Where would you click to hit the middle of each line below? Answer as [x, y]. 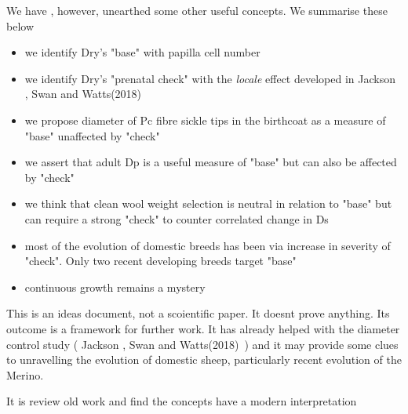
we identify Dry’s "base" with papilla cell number [142, 52]
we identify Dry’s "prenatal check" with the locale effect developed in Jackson [210, 78]
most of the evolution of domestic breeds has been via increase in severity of [208, 245]
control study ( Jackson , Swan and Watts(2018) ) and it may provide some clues [202, 344]
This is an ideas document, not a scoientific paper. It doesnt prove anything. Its [198, 313]
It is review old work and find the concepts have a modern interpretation [182, 401]
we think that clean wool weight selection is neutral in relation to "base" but [208, 203]
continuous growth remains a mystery [115, 287]
